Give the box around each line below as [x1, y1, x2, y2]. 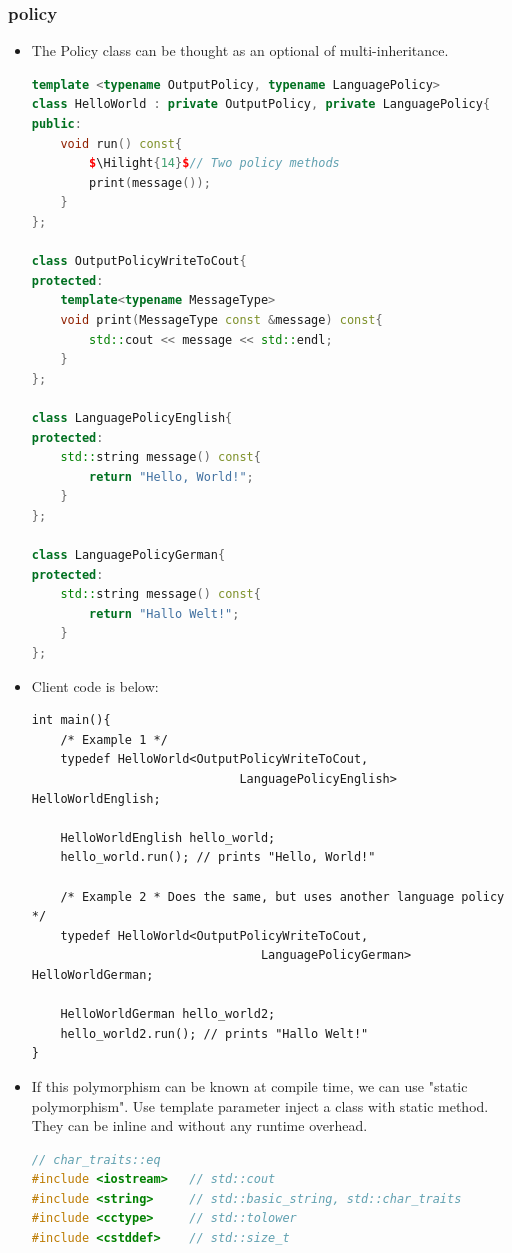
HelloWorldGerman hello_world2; [60, 1007, 276, 1022]
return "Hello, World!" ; [89, 469, 254, 484]
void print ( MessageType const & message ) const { [60, 312, 383, 327]
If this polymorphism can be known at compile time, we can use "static [31, 1075, 468, 1096]
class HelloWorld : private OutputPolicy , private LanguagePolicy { [31, 97, 491, 112]
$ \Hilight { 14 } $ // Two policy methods [89, 156, 340, 171]
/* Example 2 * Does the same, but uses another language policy [60, 889, 505, 904]
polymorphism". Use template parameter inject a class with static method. [31, 1095, 489, 1116]
